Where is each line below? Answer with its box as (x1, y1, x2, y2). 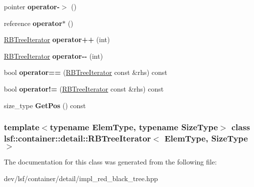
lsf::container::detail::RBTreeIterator (4, 132, 151, 144)
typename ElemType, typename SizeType (49, 121, 218, 133)
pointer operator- (4, 1, 60, 11)
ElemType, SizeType (164, 132, 248, 144)
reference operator (4, 18, 63, 28)
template (4, 121, 40, 133)
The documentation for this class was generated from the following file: (4, 157, 217, 167)
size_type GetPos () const (4, 100, 86, 110)
